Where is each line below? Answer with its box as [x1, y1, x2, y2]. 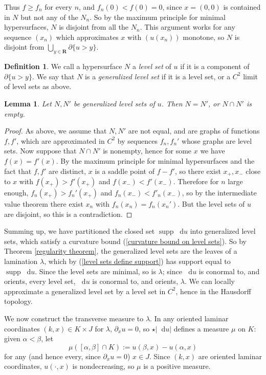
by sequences [117, 135, 158, 146]
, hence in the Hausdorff [175, 285, 251, 296]
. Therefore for [173, 175, 219, 186]
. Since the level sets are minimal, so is [35, 266, 156, 276]
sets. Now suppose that [4, 145, 77, 156]
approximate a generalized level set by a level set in [4, 285, 166, 296]
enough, [4, 187, 29, 197]
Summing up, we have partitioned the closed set [4, 226, 155, 236]
